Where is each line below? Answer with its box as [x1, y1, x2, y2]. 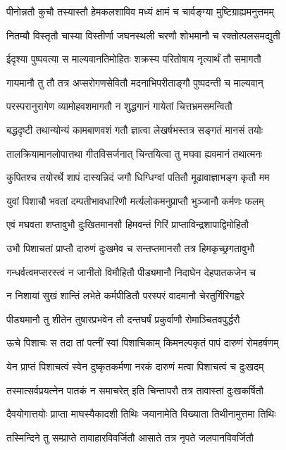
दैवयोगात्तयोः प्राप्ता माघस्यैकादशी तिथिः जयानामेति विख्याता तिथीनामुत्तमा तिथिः [6, 406, 276, 421]
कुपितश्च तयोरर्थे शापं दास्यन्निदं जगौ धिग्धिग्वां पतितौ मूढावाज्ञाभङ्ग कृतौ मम [6, 170, 270, 185]
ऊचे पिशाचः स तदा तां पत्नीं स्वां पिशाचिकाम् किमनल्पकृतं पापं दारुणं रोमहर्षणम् [6, 335, 279, 350]
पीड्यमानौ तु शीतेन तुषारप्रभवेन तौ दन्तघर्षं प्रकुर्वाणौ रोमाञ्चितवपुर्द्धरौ [6, 311, 240, 326]
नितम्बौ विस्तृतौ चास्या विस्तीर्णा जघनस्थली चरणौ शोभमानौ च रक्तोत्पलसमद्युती [6, 27, 280, 42]
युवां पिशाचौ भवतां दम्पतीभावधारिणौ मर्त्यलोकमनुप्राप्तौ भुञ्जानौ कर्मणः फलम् [6, 193, 264, 208]
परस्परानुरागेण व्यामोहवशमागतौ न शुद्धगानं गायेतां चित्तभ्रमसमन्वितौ [6, 99, 232, 113]
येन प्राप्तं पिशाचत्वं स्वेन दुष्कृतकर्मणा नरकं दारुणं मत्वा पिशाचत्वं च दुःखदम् [6, 358, 264, 373]
